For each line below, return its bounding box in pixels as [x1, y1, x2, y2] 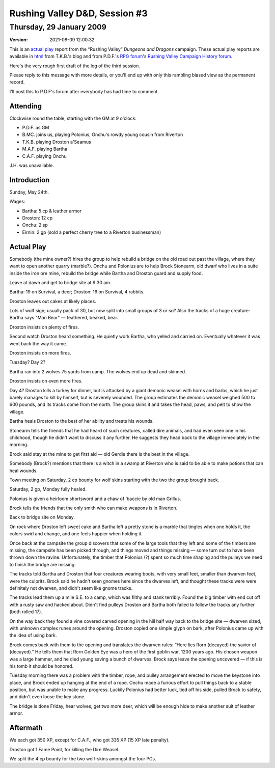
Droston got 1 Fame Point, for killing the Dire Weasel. [9, 746, 120, 752]
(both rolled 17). [9, 609, 43, 615]
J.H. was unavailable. [9, 162, 54, 168]
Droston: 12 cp [22, 215, 53, 221]
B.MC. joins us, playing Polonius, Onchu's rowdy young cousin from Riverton [22, 131, 183, 138]
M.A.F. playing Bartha [22, 146, 68, 152]
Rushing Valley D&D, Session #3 [9, 8, 148, 19]
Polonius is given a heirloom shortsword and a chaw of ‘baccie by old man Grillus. [9, 496, 181, 502]
